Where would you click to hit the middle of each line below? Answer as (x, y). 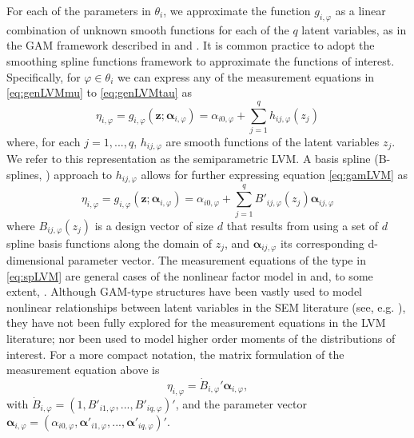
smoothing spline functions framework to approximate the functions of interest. (201, 60)
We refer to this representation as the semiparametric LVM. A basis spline (189, 159)
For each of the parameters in (79, 10)
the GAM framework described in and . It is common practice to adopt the (191, 45)
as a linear (360, 10)
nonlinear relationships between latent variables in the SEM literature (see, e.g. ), (206, 307)
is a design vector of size (154, 225)
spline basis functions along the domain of (109, 243)
